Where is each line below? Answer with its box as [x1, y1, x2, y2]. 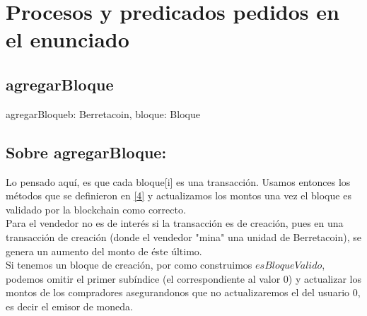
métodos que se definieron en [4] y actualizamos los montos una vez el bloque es [6, 188, 351, 203]
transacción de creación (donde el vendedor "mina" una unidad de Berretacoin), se [6, 229, 361, 244]
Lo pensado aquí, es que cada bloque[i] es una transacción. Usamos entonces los [6, 174, 351, 189]
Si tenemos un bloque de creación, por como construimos [6, 257, 252, 272]
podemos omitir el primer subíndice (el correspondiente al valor [6, 271, 281, 286]
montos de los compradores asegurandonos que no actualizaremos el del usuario [6, 285, 350, 300]
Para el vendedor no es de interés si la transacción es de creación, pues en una [6, 216, 344, 230]
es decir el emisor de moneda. [6, 298, 133, 313]
